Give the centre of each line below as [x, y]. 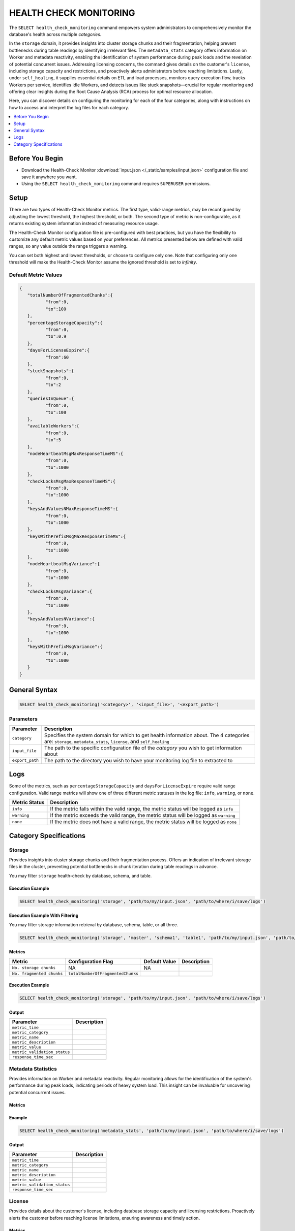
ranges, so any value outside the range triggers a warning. [68, 246]
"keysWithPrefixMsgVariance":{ [65, 647]
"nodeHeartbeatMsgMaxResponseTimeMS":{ [75, 454]
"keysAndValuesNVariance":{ [61, 619]
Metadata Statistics [33, 1069]
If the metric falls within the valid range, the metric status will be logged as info [142, 809]
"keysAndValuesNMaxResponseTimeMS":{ [73, 509]
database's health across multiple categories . [55, 34]
